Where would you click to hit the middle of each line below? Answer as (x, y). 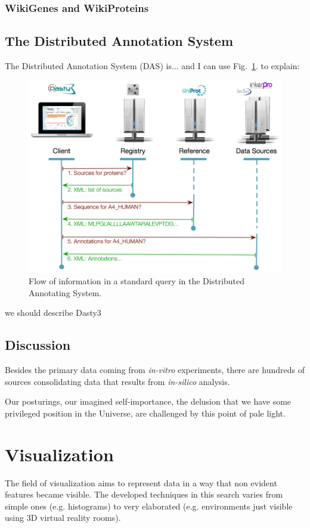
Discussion (38, 345)
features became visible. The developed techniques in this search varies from (144, 494)
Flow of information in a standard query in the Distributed (137, 281)
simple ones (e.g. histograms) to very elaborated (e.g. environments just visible (149, 506)
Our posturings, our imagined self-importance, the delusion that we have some (148, 401)
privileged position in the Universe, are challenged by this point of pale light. (145, 413)
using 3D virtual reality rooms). (63, 518)
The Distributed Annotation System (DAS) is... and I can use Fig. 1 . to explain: (152, 66)
